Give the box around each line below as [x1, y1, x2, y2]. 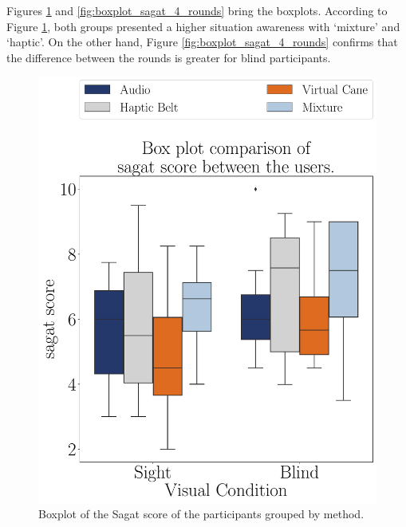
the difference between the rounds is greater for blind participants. [6, 49, 331, 65]
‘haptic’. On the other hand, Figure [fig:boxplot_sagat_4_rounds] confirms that [6, 33, 398, 50]
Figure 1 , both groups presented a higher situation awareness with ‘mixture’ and [6, 18, 400, 34]
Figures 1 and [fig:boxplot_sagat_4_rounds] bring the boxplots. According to [6, 2, 388, 18]
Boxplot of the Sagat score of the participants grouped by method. [38, 505, 365, 522]
